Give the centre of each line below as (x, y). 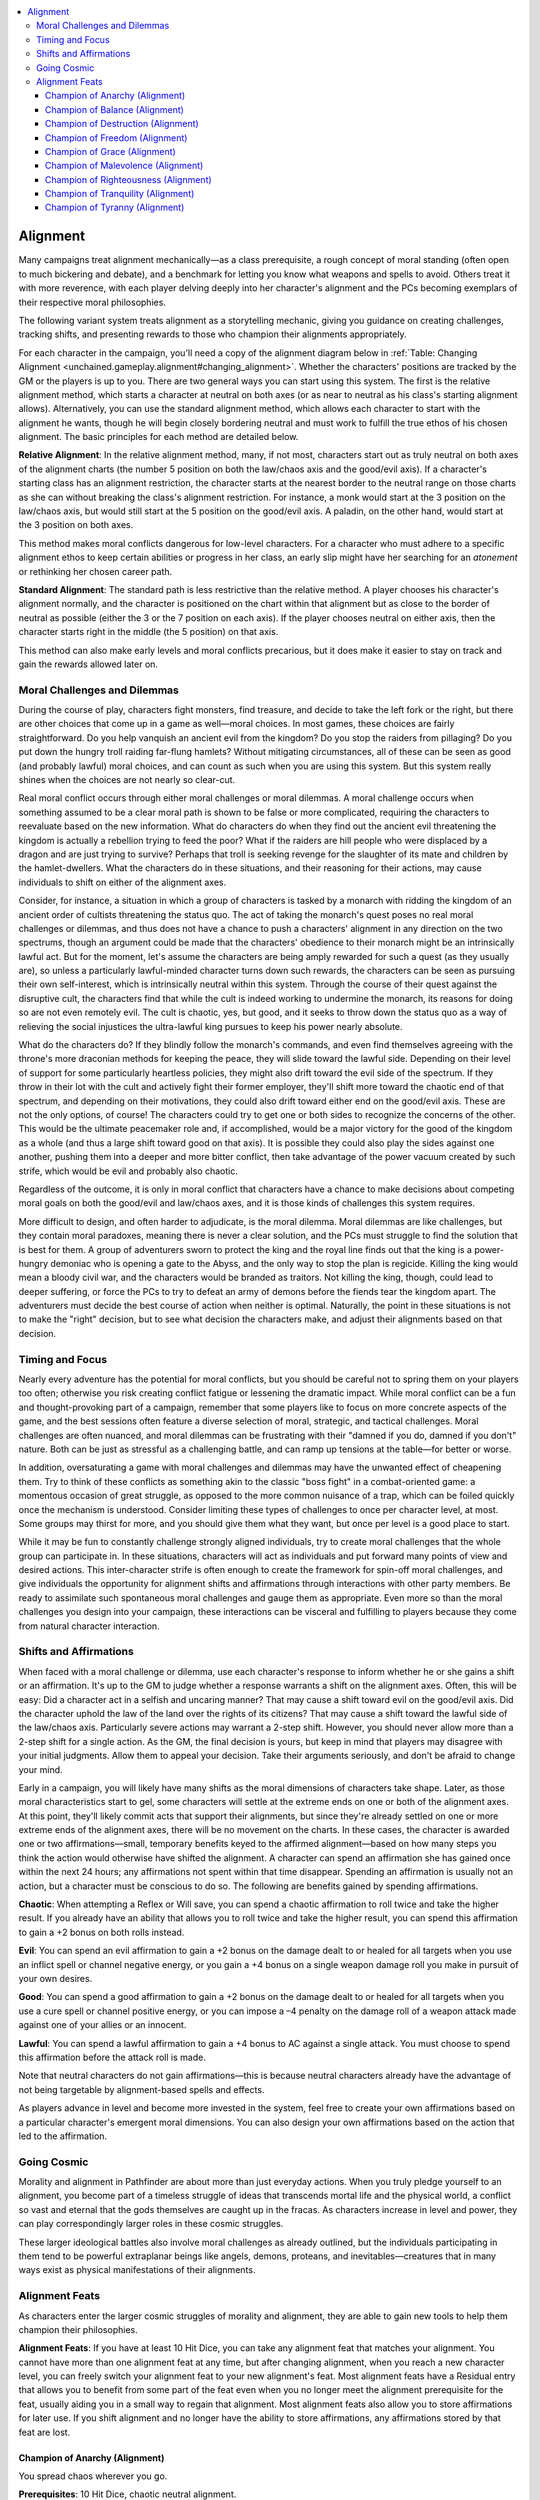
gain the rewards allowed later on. (88, 664)
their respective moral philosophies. (92, 302)
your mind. (41, 1769)
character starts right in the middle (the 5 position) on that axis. (148, 632)
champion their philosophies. (78, 2329)
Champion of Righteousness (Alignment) (128, 179)
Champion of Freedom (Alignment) (116, 137)
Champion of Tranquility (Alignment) (120, 194)
